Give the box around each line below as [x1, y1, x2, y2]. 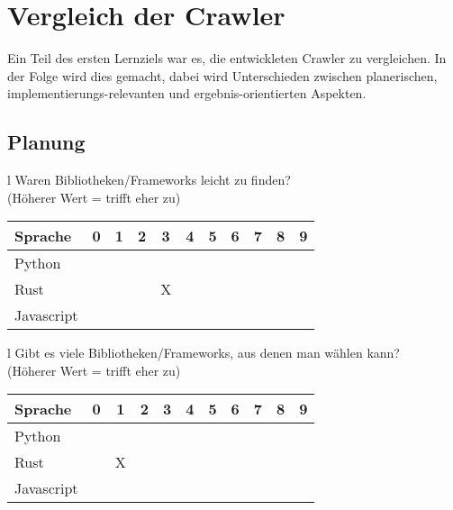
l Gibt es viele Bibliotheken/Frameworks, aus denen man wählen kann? [7, 343, 400, 362]
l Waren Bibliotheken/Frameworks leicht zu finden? [7, 170, 291, 189]
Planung [7, 128, 86, 156]
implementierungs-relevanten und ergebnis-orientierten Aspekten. [7, 84, 367, 103]
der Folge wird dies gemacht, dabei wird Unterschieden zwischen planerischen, [7, 66, 438, 85]
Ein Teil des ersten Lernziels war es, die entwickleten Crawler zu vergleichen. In [7, 49, 447, 68]
